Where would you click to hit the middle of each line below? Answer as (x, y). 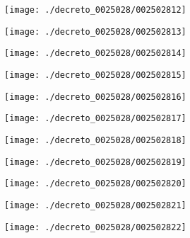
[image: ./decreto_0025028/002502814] (95, 53)
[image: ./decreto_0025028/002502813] (95, 32)
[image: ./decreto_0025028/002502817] (95, 119)
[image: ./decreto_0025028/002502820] (95, 184)
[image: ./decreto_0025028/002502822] (95, 227)
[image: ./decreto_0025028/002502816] (95, 97)
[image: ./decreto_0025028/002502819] (95, 162)
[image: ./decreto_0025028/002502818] (95, 140)
